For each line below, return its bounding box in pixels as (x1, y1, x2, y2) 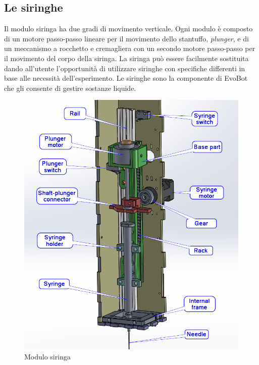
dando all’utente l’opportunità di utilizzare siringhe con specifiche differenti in (4, 63, 245, 73)
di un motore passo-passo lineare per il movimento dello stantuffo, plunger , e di (4, 33, 249, 43)
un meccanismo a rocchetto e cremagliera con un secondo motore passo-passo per (4, 43, 255, 54)
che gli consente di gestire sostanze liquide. (4, 82, 136, 93)
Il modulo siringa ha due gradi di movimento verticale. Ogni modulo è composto (4, 23, 253, 34)
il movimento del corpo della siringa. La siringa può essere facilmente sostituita (4, 53, 249, 63)
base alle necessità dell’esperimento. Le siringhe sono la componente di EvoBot (4, 73, 248, 83)
